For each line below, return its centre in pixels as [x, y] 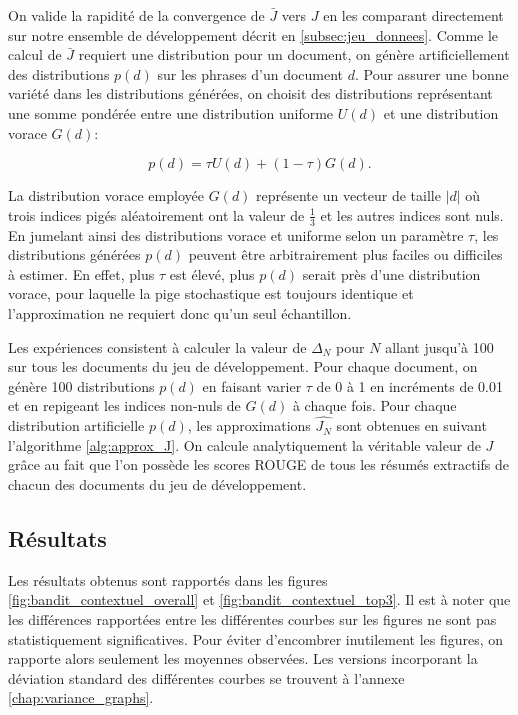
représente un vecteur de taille [348, 195]
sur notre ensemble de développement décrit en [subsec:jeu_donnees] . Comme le [253, 34]
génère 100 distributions [81, 385]
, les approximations [249, 425]
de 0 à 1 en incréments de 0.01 [409, 385]
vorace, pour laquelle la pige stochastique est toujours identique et [211, 293]
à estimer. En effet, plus [81, 273]
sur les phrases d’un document [250, 73]
